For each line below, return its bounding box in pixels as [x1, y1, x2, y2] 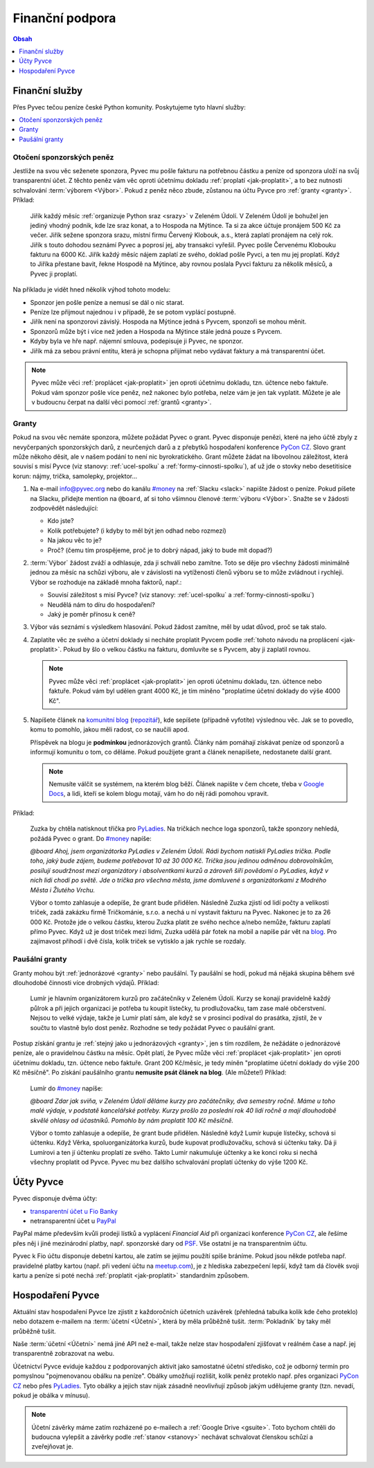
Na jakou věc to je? [47, 536, 102, 545]
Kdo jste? [47, 517, 74, 525]
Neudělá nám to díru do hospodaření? [47, 600, 155, 609]
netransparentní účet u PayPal [30, 1217, 116, 1225]
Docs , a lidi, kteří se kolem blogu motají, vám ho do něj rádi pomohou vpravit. [48, 790, 269, 798]
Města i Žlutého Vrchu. [30, 885, 96, 894]
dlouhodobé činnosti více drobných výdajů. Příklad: [12, 979, 159, 987]
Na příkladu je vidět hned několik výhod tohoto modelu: [12, 285, 171, 294]
